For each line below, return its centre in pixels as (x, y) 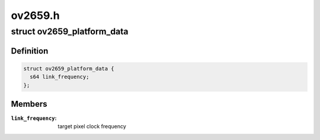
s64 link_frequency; (60, 77)
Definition (30, 51)
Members (29, 104)
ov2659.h (35, 15)
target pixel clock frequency (92, 126)
